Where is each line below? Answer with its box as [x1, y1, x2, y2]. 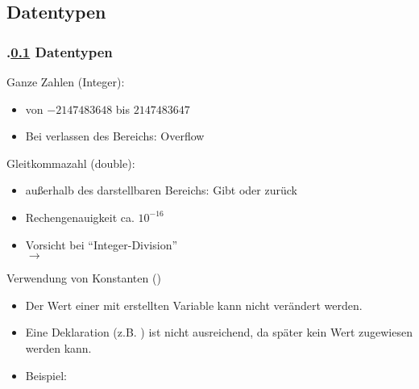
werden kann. [25, 339, 92, 356]
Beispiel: [25, 366, 68, 383]
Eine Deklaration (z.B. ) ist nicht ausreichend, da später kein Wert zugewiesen [25, 324, 413, 341]
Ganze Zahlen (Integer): [6, 73, 125, 90]
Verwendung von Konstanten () [6, 270, 161, 287]
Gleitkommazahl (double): [6, 154, 135, 171]
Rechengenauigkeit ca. [25, 208, 135, 225]
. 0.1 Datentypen [6, 41, 113, 61]
